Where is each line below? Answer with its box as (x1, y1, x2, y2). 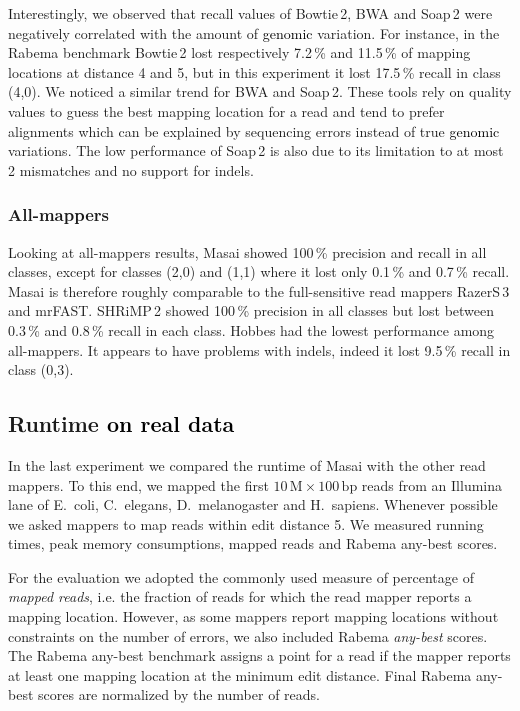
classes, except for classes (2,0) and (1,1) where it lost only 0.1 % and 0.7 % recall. (8, 261, 510, 282)
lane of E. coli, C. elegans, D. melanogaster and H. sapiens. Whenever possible (8, 494, 498, 515)
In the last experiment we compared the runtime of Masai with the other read (8, 454, 486, 475)
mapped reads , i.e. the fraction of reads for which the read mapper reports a (8, 586, 472, 607)
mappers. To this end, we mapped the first (8, 474, 269, 495)
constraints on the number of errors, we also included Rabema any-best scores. (8, 625, 488, 646)
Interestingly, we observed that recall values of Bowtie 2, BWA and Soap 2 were (8, 3, 493, 23)
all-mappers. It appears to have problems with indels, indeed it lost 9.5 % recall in (8, 339, 511, 360)
